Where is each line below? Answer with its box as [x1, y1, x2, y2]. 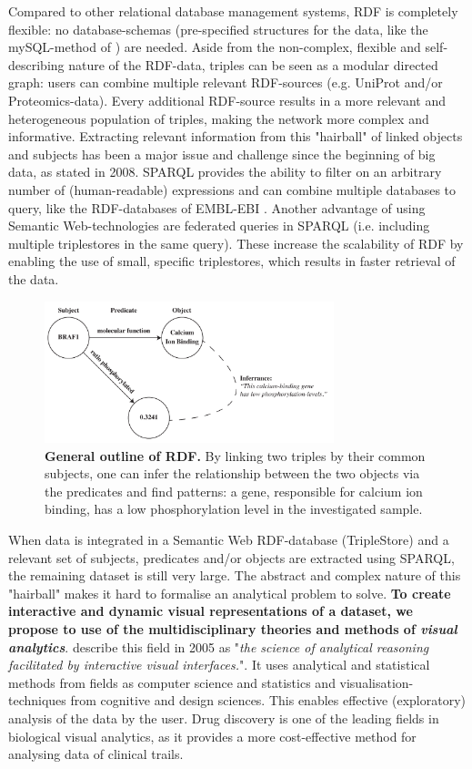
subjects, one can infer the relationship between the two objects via [45, 464, 420, 483]
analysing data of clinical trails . [8, 744, 184, 764]
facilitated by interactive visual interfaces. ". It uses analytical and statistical [8, 655, 430, 674]
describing [8, 55, 65, 74]
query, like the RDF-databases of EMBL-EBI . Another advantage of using [8, 198, 426, 217]
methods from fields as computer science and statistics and [8, 672, 336, 692]
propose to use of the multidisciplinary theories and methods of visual [8, 620, 457, 639]
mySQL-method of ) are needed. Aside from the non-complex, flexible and [8, 37, 421, 56]
